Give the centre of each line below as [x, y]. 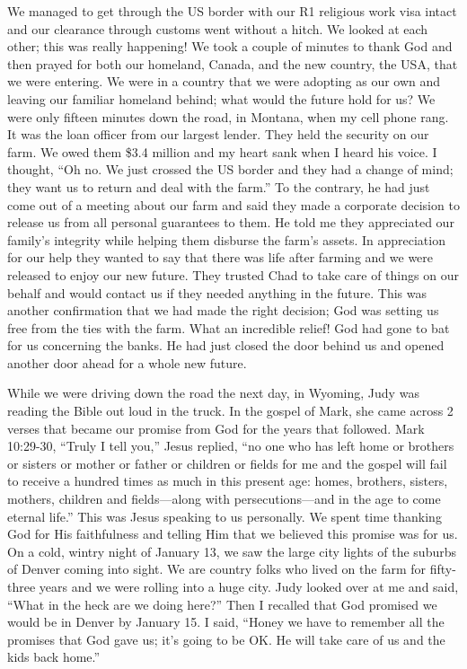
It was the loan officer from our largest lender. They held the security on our [218, 134]
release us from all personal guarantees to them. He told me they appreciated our [231, 222]
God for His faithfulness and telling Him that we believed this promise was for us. [233, 534]
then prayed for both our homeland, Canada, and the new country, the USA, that [233, 63]
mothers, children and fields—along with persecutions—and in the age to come [224, 499]
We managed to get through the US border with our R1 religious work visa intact [232, 11]
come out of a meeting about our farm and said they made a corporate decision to [233, 204]
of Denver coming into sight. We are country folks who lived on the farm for [217, 569]
